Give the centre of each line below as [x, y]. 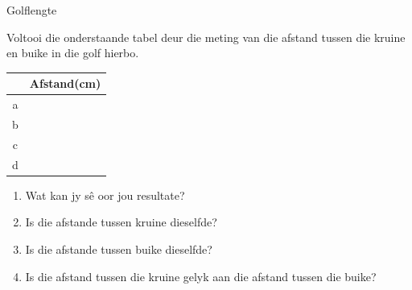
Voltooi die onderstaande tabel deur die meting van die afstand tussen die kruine [206, 37]
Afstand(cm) [65, 83]
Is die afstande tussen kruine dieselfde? [121, 222]
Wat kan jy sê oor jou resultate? [105, 195]
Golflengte [32, 10]
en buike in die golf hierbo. [73, 53]
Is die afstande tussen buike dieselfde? [119, 249]
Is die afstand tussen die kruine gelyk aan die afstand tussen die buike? [201, 276]
